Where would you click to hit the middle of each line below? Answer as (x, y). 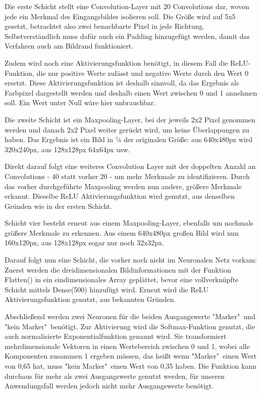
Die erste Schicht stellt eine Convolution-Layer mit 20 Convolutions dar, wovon (127, 6)
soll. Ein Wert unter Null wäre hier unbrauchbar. (80, 102)
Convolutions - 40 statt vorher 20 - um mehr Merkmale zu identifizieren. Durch (127, 176)
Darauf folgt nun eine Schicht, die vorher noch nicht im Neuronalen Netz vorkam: (131, 260)
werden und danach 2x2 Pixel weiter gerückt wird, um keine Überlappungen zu (127, 129)
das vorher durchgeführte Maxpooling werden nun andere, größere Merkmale (123, 186)
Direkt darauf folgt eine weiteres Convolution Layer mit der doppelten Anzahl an (130, 166)
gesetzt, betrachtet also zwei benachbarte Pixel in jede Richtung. (105, 26)
